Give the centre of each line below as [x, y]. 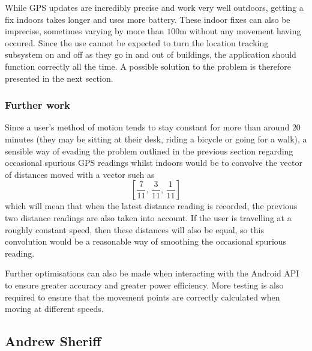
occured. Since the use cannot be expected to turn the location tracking [137, 42]
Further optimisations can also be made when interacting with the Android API [152, 273]
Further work [38, 105]
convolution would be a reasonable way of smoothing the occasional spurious [146, 241]
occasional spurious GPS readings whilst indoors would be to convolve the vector [154, 163]
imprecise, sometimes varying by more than [85, 31]
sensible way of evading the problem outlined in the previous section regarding [149, 151]
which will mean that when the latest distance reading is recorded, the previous [151, 206]
